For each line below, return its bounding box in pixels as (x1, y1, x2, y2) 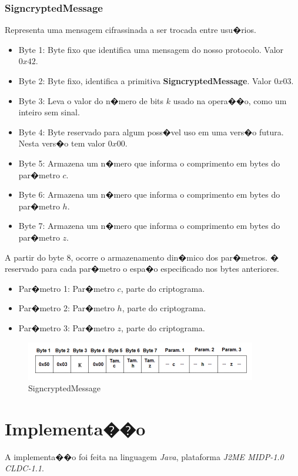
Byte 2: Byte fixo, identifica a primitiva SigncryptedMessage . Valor (18, 75, 272, 86)
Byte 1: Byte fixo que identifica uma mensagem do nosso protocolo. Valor (18, 43, 284, 55)
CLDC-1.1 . (5, 462, 44, 474)
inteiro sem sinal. (18, 106, 80, 118)
